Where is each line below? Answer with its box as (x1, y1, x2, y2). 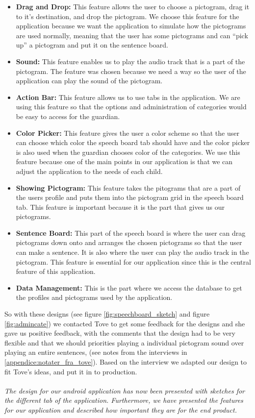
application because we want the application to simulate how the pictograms (16, 21, 246, 31)
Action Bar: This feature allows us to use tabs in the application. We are (16, 92, 240, 102)
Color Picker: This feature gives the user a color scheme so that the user (16, 127, 239, 138)
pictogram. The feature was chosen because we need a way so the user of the (16, 66, 246, 76)
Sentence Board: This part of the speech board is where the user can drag (16, 227, 246, 238)
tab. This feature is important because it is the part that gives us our (16, 201, 225, 212)
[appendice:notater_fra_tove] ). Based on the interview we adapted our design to (4, 357, 247, 367)
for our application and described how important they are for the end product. (4, 404, 237, 415)
